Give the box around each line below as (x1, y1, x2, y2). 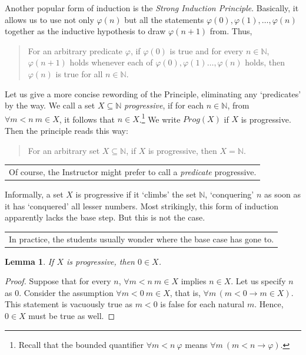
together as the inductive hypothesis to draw (5, 25, 166, 37)
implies (181, 275, 207, 287)
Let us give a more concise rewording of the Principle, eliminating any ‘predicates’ (5, 87, 301, 100)
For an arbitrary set (28, 144, 100, 156)
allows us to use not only (5, 13, 94, 25)
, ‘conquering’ (205, 188, 254, 200)
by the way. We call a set (5, 99, 95, 111)
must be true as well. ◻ (28, 310, 115, 322)
